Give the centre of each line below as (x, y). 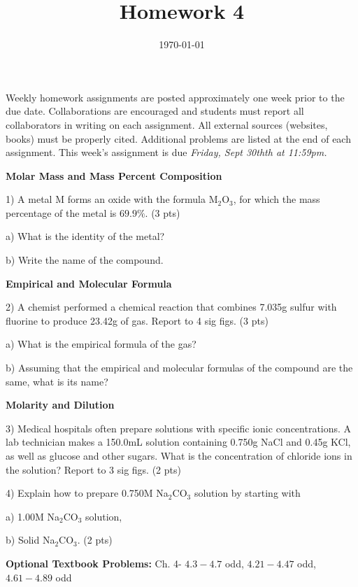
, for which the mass (277, 199)
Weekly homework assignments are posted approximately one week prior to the (175, 97)
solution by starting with (247, 493)
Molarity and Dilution (60, 405)
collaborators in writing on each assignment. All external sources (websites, (167, 124)
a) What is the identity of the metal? (85, 236)
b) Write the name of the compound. (85, 260)
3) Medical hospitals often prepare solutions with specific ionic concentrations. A (179, 428)
